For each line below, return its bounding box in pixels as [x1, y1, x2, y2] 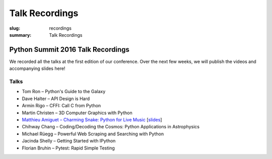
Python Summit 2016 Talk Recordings [9, 45, 129, 54]
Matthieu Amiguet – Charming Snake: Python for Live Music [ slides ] [22, 116, 162, 123]
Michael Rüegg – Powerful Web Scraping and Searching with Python [22, 131, 164, 137]
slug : [9, 25, 20, 31]
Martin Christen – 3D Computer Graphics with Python [22, 110, 133, 116]
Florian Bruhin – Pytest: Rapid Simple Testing [22, 145, 115, 151]
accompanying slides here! [9, 65, 65, 71]
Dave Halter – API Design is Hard [22, 96, 90, 102]
